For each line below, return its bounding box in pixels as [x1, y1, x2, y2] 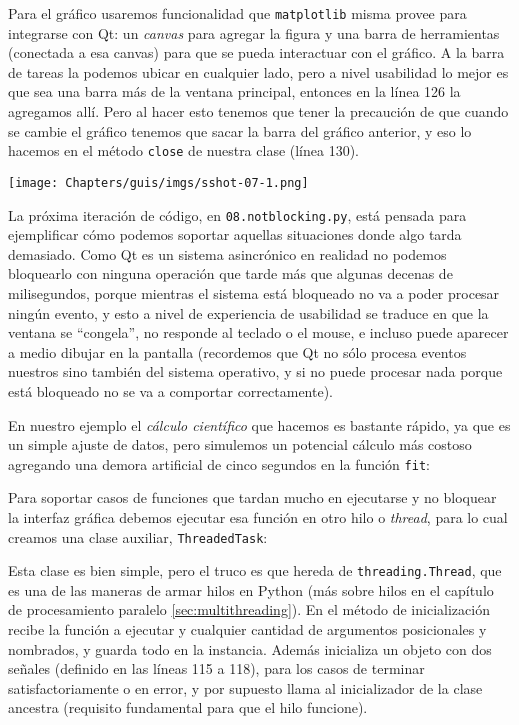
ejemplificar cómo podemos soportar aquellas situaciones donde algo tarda [8, 224, 462, 245]
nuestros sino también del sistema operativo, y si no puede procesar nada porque [8, 361, 503, 382]
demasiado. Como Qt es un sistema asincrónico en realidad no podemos [8, 243, 447, 264]
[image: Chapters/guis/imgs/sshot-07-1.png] [8, 175, 309, 190]
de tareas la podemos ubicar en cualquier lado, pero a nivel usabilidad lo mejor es [8, 61, 509, 82]
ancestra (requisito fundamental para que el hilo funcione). [8, 697, 368, 718]
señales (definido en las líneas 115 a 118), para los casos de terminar [8, 658, 425, 679]
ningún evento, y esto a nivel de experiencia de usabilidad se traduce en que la [8, 302, 489, 323]
